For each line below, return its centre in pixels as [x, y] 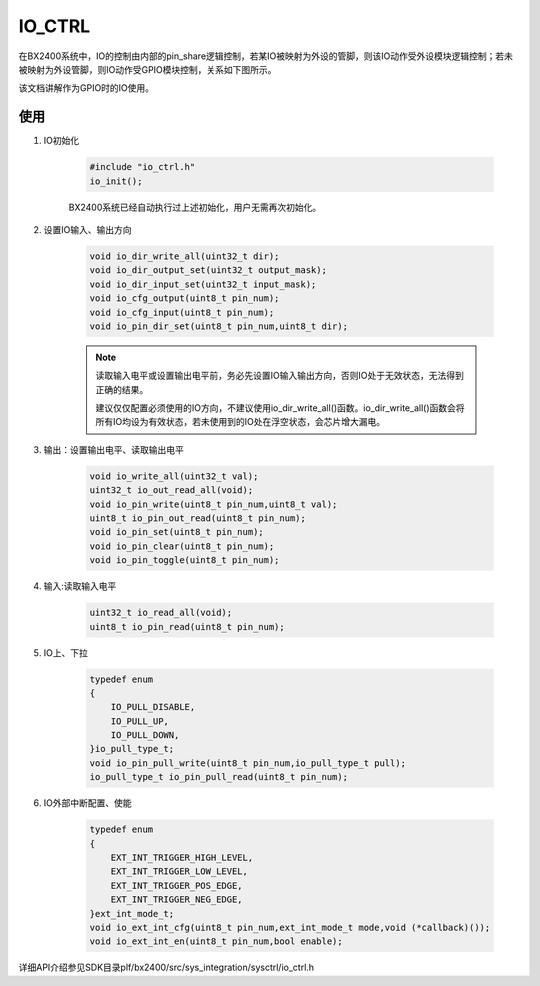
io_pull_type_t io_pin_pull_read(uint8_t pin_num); [219, 777]
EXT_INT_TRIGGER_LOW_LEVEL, [179, 871]
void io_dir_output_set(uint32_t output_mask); [208, 270]
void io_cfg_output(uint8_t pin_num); [184, 298]
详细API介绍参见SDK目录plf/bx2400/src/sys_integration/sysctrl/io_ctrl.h [166, 967]
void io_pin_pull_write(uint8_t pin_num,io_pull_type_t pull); [248, 763]
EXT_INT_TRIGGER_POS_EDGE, [177, 885]
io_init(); [116, 181]
